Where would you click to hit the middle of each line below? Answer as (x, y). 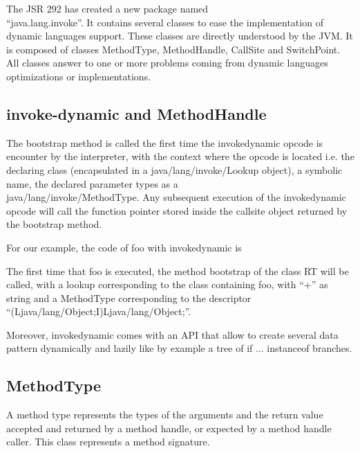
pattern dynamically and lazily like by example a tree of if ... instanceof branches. (179, 348)
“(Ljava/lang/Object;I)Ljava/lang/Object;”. (99, 311)
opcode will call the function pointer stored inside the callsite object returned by (177, 210)
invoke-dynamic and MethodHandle (136, 113)
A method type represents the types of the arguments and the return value (165, 415)
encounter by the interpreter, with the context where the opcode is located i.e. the (180, 156)
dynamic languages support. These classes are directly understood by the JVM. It (180, 36)
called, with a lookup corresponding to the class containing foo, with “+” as (167, 284)
